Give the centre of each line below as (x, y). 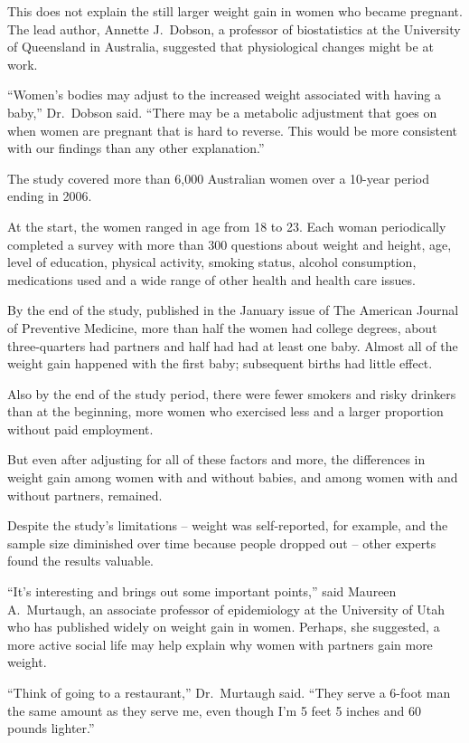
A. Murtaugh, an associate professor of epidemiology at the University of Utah (226, 609)
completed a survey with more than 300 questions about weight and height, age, (230, 244)
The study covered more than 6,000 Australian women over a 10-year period (219, 178)
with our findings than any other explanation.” (136, 148)
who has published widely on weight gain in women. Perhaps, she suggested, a (224, 627)
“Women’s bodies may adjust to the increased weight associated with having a (224, 95)
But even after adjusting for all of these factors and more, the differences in (216, 459)
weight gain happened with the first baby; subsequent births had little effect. (220, 363)
